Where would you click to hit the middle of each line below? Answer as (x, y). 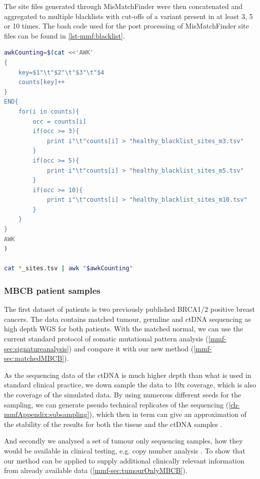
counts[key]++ (41, 82)
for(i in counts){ (49, 111)
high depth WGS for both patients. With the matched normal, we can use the (123, 329)
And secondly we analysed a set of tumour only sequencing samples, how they (123, 441)
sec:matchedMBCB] (34, 358)
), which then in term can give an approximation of (168, 414)
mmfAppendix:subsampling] (47, 414)
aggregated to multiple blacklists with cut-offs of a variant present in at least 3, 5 (128, 16)
